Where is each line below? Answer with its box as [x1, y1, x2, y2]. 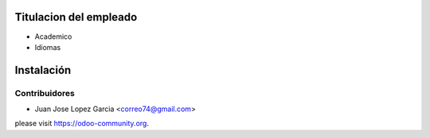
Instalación [14, 63, 72, 77]
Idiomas [34, 42, 61, 52]
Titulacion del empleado [14, 10, 138, 24]
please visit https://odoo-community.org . [14, 119, 149, 128]
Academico [34, 32, 72, 41]
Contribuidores [14, 87, 75, 98]
